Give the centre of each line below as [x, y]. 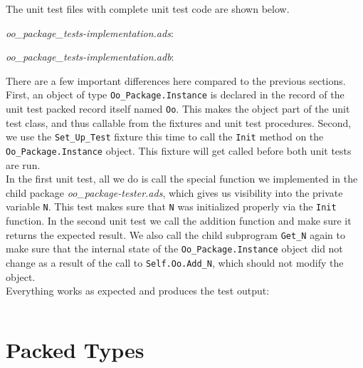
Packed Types [75, 349]
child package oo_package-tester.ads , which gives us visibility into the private [174, 192]
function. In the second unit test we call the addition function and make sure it [179, 221]
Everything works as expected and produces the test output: [138, 291]
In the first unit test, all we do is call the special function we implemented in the [182, 179]
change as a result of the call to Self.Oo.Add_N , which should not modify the [175, 262]
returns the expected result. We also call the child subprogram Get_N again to [175, 234]
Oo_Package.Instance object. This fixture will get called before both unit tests [179, 150]
